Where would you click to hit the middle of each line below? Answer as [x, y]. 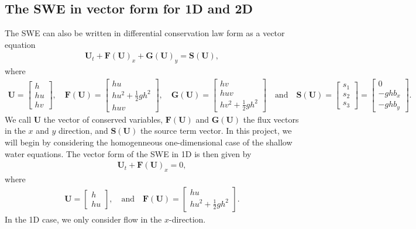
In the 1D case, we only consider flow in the [83, 219]
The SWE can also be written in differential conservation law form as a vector [145, 33]
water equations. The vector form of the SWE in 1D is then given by [128, 153]
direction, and [83, 131]
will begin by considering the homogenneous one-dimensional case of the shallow [149, 142]
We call [18, 119]
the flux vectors [271, 119]
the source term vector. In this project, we [216, 131]
